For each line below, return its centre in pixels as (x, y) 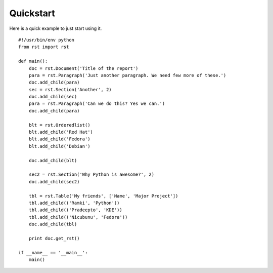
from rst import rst (44, 47)
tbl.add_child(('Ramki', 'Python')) (74, 203)
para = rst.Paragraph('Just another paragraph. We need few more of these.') (127, 75)
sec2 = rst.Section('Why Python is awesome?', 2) (91, 174)
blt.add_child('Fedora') (59, 139)
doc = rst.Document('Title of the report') (83, 68)
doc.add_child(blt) (53, 160)
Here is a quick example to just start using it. (56, 28)
